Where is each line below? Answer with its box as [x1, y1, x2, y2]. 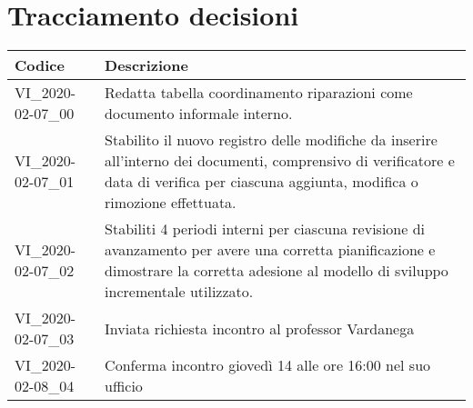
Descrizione [105, 55, 188, 76]
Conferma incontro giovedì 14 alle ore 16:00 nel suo [105, 354, 431, 376]
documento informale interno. [105, 103, 293, 124]
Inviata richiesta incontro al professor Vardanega [105, 317, 415, 339]
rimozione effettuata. [105, 192, 236, 214]
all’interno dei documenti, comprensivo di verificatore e [105, 150, 455, 172]
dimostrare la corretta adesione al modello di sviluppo [105, 260, 448, 282]
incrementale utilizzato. [105, 281, 254, 303]
